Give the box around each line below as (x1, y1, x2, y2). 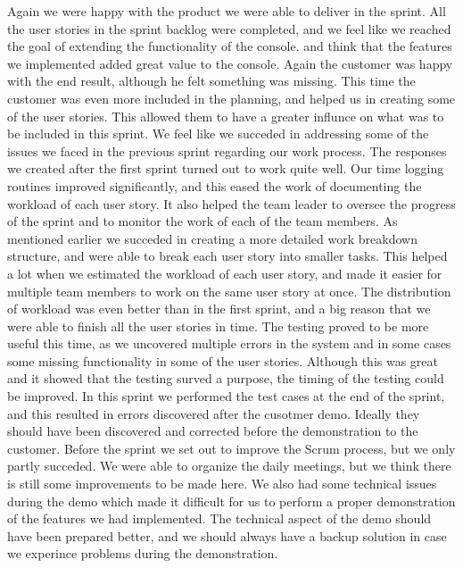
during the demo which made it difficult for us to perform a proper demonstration (7, 491, 456, 510)
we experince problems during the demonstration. (7, 544, 278, 563)
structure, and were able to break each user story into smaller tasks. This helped (7, 246, 448, 265)
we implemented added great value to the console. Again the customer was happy (7, 54, 453, 72)
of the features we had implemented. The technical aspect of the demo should (7, 509, 432, 528)
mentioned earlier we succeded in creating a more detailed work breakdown (7, 229, 418, 247)
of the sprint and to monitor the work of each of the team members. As (7, 212, 398, 230)
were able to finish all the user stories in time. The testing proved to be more (7, 316, 429, 335)
